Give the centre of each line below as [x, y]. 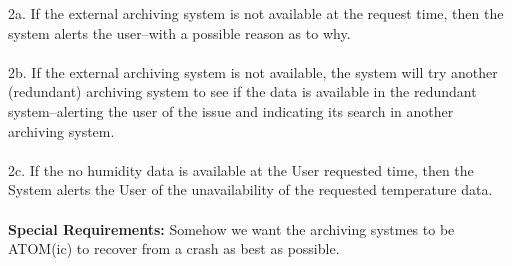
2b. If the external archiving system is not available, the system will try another [253, 71]
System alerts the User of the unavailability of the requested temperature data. [250, 189]
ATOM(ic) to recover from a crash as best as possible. [174, 248]
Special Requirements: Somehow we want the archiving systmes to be [231, 228]
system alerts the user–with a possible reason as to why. [179, 32]
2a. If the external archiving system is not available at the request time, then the [256, 13]
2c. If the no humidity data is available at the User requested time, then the [241, 169]
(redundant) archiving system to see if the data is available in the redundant [242, 91]
